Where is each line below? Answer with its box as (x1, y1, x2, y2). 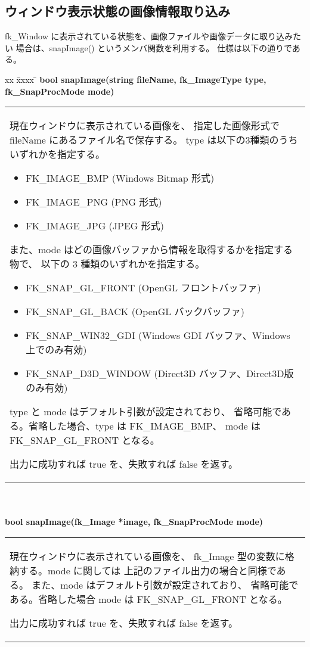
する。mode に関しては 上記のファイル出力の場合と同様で (19, 563, 277, 577)
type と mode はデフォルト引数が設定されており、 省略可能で (10, 405, 282, 419)
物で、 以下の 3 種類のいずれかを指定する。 (10, 257, 205, 271)
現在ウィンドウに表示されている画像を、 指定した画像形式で (10, 119, 280, 133)
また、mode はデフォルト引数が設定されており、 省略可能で (32, 577, 299, 592)
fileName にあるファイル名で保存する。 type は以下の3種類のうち (10, 133, 298, 147)
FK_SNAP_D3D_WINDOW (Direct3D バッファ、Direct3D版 (26, 366, 294, 381)
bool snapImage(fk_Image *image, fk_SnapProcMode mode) (5, 515, 263, 528)
